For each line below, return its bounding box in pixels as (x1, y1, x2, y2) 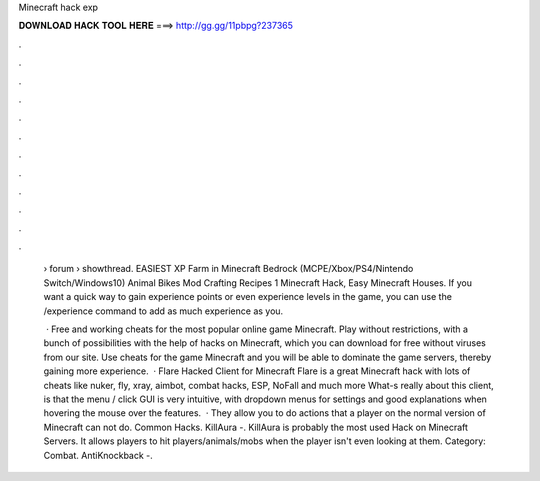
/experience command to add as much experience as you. (43, 305, 284, 317)
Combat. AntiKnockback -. (43, 449, 154, 461)
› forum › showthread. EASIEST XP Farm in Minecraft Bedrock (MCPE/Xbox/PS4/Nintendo (43, 263, 414, 275)
